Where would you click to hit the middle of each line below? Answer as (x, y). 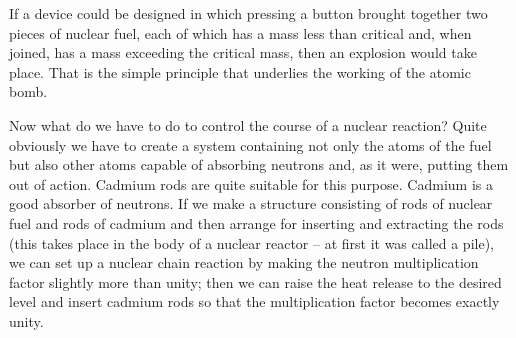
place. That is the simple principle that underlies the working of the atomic (240, 71)
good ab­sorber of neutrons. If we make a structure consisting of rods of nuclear (251, 203)
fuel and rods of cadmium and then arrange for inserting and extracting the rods (256, 222)
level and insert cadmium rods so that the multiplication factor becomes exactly (254, 301)
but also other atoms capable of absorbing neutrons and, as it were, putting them (259, 164)
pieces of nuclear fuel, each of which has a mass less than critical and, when (240, 32)
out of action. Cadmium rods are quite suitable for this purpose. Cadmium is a (251, 183)
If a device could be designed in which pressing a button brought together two (248, 13)
